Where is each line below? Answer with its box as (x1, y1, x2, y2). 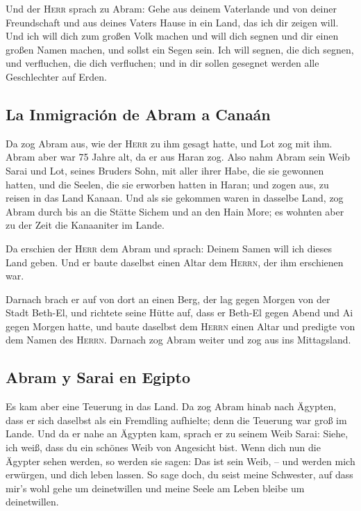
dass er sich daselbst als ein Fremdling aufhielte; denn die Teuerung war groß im (6, 412, 347, 427)
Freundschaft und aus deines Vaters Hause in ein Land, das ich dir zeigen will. (6, 15, 339, 29)
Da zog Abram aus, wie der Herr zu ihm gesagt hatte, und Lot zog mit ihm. (6, 136, 333, 150)
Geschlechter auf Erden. (6, 69, 107, 83)
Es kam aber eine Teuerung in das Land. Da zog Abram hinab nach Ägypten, (6, 399, 337, 414)
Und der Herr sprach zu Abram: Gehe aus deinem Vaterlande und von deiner (6, 1, 337, 15)
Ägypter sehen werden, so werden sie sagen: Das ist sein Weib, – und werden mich (6, 453, 355, 468)
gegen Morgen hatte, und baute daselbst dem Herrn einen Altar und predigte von (6, 318, 355, 333)
